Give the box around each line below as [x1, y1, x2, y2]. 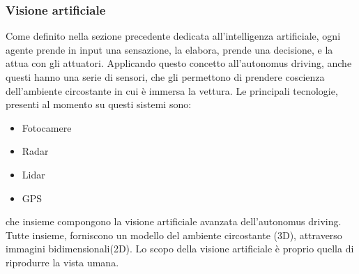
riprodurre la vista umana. [6, 254, 119, 269]
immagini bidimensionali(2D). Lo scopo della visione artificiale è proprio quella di [6, 241, 354, 256]
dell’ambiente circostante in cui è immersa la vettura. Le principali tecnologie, [6, 83, 338, 98]
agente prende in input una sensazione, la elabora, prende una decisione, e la [6, 42, 333, 56]
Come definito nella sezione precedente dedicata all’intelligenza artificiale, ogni [6, 29, 341, 43]
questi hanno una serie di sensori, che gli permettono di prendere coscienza [6, 70, 325, 84]
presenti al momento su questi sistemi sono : [6, 97, 192, 112]
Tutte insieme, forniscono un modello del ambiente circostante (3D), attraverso [6, 227, 342, 242]
